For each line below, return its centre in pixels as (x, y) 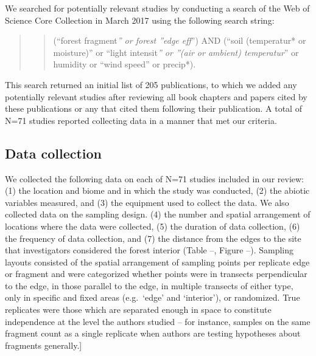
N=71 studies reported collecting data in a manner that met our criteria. (141, 120)
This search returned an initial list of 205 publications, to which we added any (151, 84)
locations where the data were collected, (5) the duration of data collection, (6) (153, 226)
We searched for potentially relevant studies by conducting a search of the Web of (157, 8)
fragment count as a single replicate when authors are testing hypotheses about (153, 333)
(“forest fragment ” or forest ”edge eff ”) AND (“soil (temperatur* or (180, 40)
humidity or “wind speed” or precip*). (125, 64)
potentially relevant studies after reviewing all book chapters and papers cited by (156, 96)
